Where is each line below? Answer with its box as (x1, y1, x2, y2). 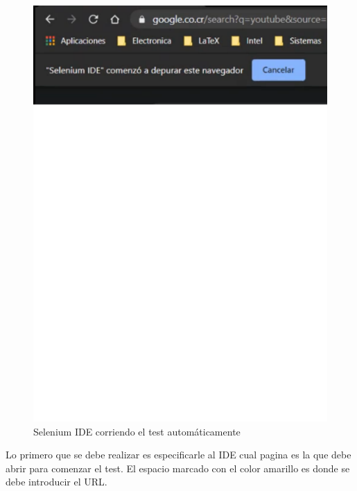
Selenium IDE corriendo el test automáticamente (33, 424, 241, 438)
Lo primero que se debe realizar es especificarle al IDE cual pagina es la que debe (6, 447, 351, 462)
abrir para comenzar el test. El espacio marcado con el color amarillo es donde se (6, 460, 350, 475)
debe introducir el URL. (6, 474, 107, 489)
